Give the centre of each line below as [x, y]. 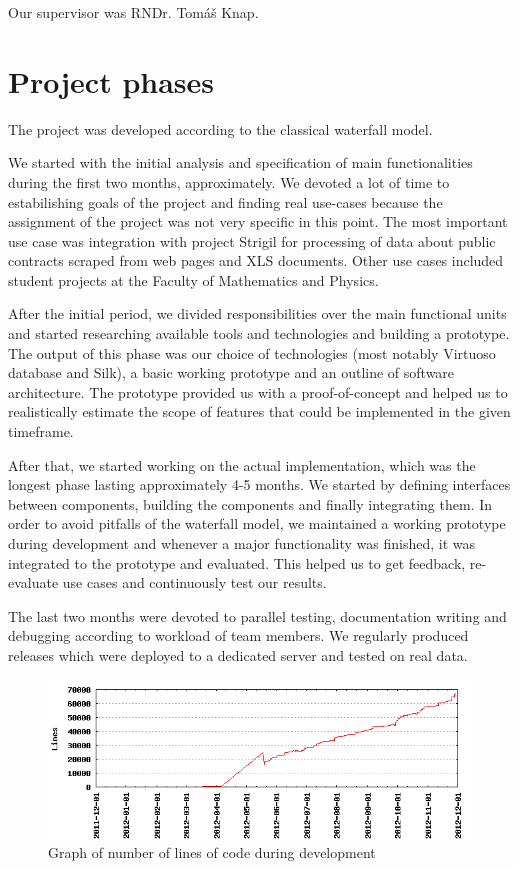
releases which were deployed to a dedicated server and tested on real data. [238, 654]
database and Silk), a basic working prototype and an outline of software [231, 372]
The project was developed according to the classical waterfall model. [220, 128]
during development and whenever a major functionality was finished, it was [242, 543]
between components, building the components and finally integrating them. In [250, 503]
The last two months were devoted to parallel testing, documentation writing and [257, 615]
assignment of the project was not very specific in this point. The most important [258, 221]
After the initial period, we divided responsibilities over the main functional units [257, 313]
